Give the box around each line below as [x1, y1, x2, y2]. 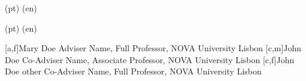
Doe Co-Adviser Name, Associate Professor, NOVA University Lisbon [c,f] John [5, 53, 295, 66]
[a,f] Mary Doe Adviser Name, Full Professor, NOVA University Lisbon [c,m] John [5, 42, 302, 54]
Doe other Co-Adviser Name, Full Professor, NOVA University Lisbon [5, 65, 262, 77]
